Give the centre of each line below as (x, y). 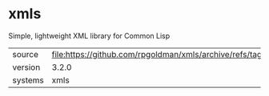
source (25, 54)
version (26, 67)
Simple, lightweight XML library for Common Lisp (89, 36)
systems (28, 80)
